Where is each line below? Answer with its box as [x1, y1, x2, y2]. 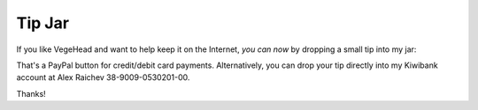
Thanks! [16, 88, 46, 99]
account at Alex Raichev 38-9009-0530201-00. [16, 72, 190, 83]
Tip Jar [16, 13, 70, 33]
